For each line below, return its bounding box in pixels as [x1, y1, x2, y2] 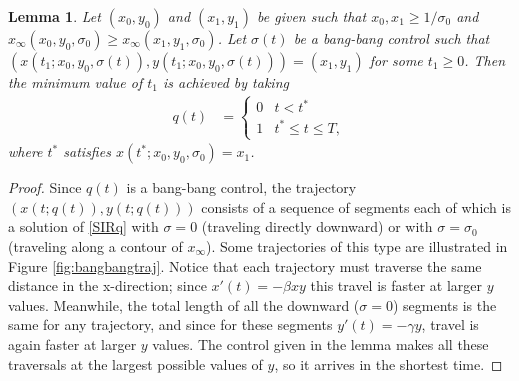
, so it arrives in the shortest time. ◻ [274, 353, 503, 374]
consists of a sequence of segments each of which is [201, 196, 511, 217]
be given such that [257, 6, 367, 26]
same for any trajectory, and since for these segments [8, 314, 333, 335]
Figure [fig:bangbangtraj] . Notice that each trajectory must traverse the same [8, 255, 482, 276]
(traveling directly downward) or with [201, 216, 433, 237]
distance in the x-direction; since [8, 275, 207, 296]
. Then [464, 50, 506, 70]
